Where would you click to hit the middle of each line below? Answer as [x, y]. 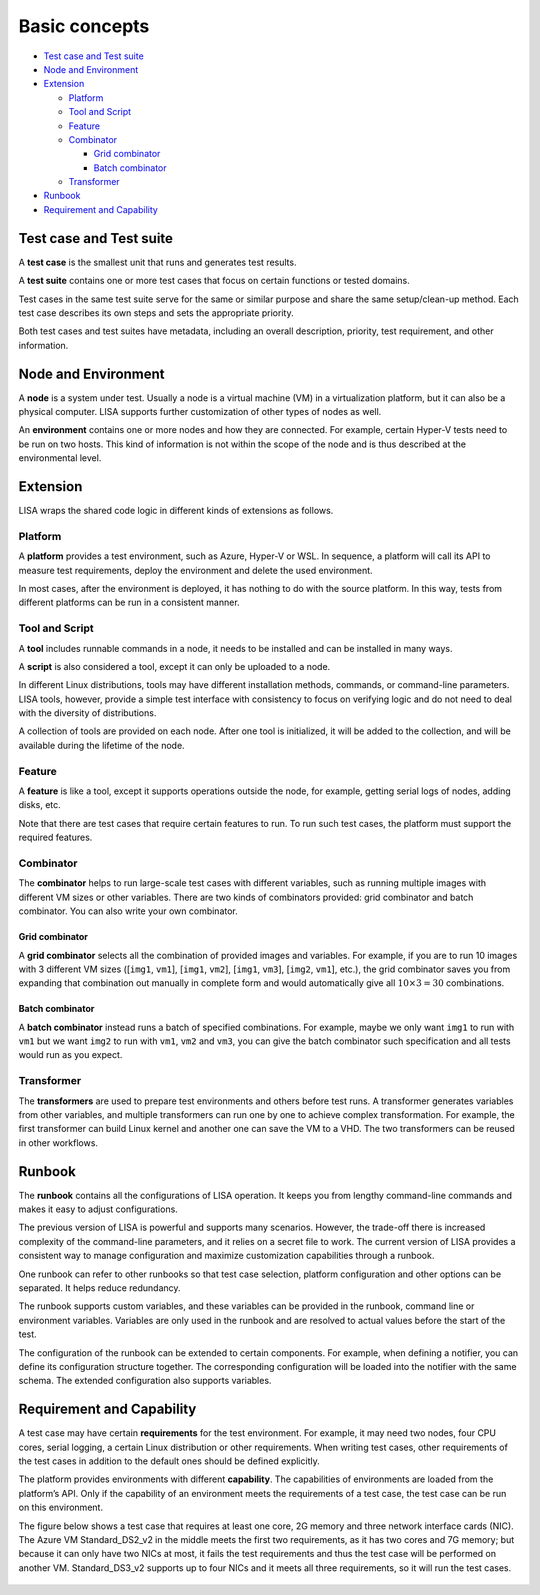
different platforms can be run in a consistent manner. [129, 602]
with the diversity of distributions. [87, 713]
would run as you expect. [70, 1055]
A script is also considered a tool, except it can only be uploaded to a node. [174, 666]
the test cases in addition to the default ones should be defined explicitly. [169, 1461]
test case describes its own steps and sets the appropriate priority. [156, 312]
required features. [55, 837]
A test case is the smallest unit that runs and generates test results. [157, 262]
